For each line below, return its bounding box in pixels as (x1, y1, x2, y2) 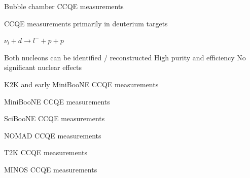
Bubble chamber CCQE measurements (4, 1, 124, 11)
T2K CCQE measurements (4, 147, 88, 158)
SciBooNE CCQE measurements (4, 113, 105, 124)
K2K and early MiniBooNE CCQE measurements (4, 79, 159, 89)
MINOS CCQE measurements (4, 164, 97, 174)
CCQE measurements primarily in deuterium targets (4, 18, 168, 28)
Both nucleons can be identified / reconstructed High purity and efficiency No (4, 52, 246, 62)
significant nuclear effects (4, 62, 82, 73)
